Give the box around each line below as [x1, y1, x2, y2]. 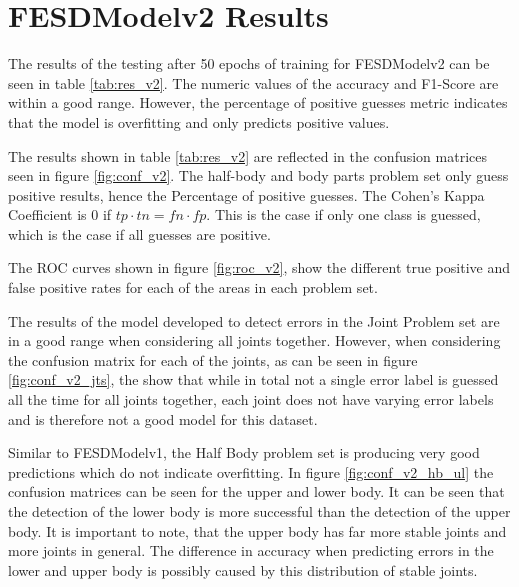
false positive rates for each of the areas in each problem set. [8, 277, 378, 298]
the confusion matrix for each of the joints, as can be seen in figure [8, 349, 418, 370]
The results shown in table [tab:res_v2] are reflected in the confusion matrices [8, 145, 487, 166]
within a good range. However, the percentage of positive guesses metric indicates [8, 92, 508, 113]
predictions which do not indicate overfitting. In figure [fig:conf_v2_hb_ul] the [8, 461, 494, 482]
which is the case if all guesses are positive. [8, 223, 271, 244]
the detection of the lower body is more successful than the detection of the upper [8, 501, 511, 521]
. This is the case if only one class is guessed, [206, 204, 481, 225]
